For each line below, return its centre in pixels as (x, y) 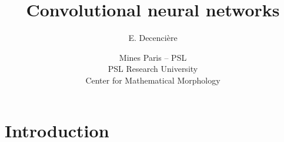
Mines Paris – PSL (153, 57)
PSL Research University (153, 69)
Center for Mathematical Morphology (153, 80)
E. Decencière (153, 38)
